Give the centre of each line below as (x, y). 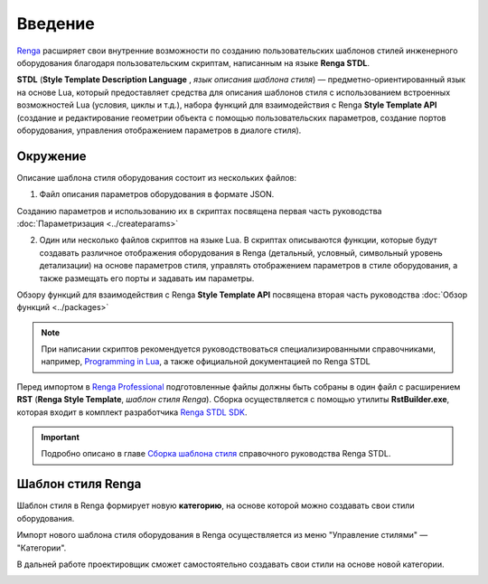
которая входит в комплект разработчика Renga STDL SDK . (132, 412)
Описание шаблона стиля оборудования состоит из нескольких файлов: (157, 177)
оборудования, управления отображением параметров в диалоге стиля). (159, 130)
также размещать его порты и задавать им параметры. (147, 278)
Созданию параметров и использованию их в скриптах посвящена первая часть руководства (199, 211)
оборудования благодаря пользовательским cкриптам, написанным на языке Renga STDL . (193, 62)
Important (61, 438)
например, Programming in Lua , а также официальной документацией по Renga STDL (206, 362)
